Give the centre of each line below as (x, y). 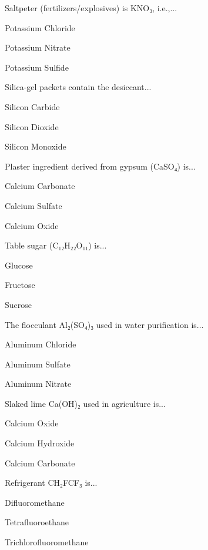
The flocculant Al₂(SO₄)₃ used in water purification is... (104, 324)
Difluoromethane (35, 502)
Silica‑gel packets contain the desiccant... (78, 87)
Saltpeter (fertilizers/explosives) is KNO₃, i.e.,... (91, 8)
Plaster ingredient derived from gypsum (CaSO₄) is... (100, 166)
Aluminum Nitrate (38, 384)
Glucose (19, 265)
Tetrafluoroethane (37, 522)
